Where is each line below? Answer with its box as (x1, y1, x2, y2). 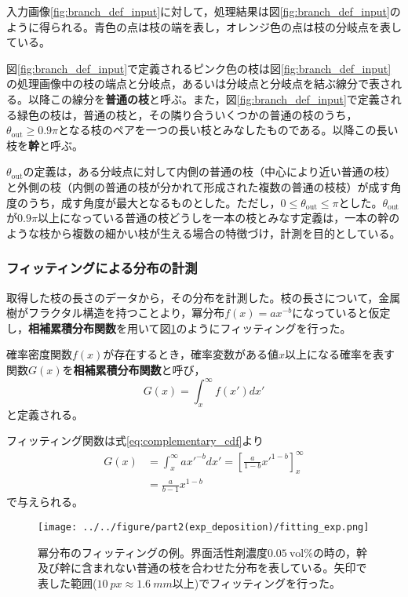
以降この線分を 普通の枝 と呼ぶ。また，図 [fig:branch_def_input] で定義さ (27, 90, 391, 107)
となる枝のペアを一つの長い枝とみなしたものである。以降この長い (58, 122, 399, 138)
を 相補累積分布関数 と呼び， (62, 361, 206, 377)
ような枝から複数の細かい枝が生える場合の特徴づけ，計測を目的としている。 (6, 224, 401, 241)
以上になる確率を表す (284, 346, 395, 362)
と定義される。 (6, 406, 83, 422)
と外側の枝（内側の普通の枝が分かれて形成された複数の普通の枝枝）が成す (6, 178, 391, 195)
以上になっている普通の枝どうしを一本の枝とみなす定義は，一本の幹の (37, 209, 400, 226)
